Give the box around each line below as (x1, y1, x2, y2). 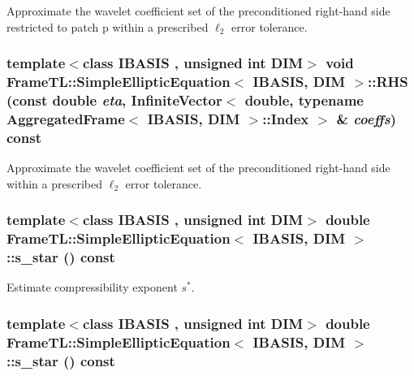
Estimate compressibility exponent (6, 279, 178, 296)
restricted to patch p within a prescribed (6, 18, 209, 35)
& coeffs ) (336, 108, 397, 128)
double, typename (244, 89, 364, 110)
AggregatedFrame (6, 108, 125, 128)
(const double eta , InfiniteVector (6, 89, 222, 110)
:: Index (262, 108, 309, 128)
